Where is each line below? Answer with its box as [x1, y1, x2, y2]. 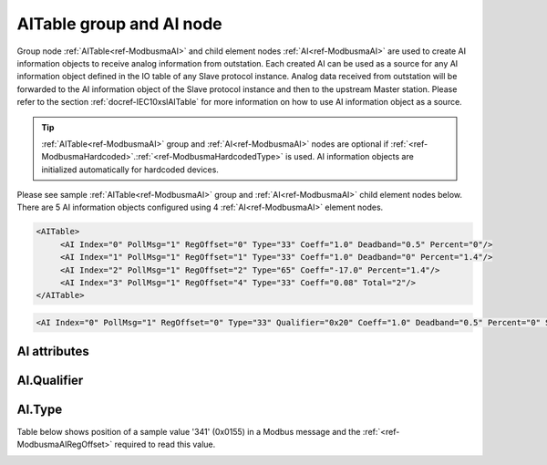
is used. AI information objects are [285, 151, 414, 162]
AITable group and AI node [16, 14, 222, 34]
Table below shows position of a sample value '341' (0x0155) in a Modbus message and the [16, 426, 361, 437]
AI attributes [16, 344, 90, 359]
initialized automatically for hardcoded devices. [41, 164, 219, 175]
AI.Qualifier [16, 373, 84, 388]
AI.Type [16, 402, 63, 418]
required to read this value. [114, 439, 216, 449]
